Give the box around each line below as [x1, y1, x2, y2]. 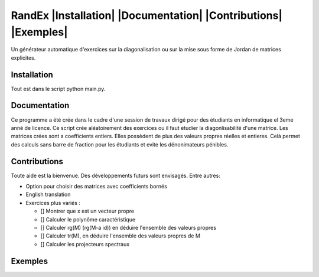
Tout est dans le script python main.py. [11, 85, 106, 92]
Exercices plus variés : [25, 199, 81, 206]
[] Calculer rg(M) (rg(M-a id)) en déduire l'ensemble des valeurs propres [40, 224, 217, 231]
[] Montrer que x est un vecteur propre [40, 207, 135, 215]
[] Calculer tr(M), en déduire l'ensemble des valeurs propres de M [40, 232, 201, 239]
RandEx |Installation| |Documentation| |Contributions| [11, 9, 283, 22]
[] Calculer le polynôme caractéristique [40, 216, 136, 223]
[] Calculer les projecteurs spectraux [40, 240, 130, 247]
